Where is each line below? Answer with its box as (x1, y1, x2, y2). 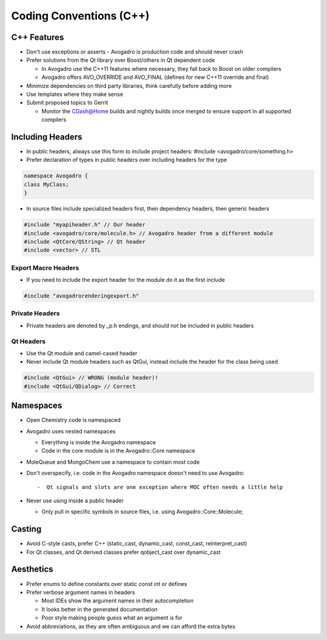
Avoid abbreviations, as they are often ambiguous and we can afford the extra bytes (26, 622, 236, 630)
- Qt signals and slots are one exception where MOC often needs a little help (37, 484, 283, 490)
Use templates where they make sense (26, 91, 124, 98)
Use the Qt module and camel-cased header (26, 349, 137, 357)
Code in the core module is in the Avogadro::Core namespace (41, 447, 196, 455)
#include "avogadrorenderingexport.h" (24, 293, 139, 299)
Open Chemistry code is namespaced (26, 416, 121, 424)
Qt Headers (11, 337, 46, 345)
